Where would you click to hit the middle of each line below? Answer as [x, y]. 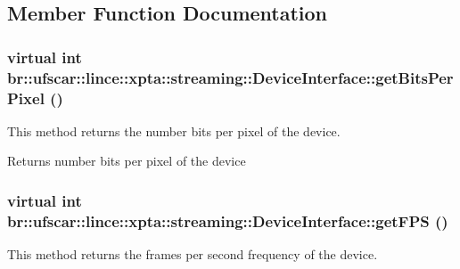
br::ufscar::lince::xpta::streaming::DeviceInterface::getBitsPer [230, 77]
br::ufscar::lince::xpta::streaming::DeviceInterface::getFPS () [228, 220]
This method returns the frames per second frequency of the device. [193, 254]
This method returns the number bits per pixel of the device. [174, 130]
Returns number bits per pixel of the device [127, 161]
